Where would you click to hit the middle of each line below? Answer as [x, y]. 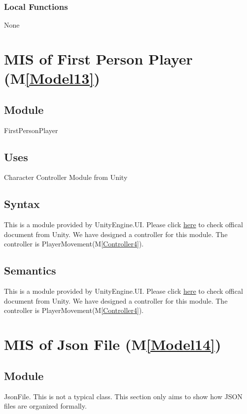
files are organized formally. [45, 406]
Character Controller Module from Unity [66, 177]
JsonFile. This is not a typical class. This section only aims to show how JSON [123, 396]
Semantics [30, 270]
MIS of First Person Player [98, 59]
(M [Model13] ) [52, 78]
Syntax [22, 204]
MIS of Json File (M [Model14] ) [113, 344]
